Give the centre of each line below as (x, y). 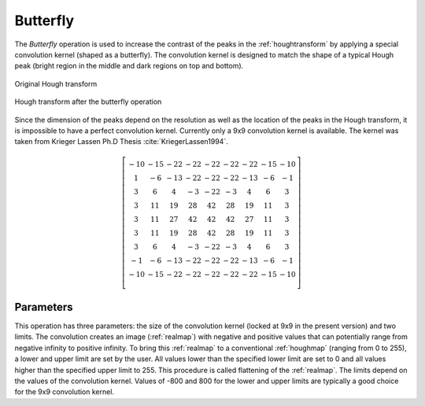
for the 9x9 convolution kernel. (64, 392)
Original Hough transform (56, 83)
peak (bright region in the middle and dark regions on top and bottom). (129, 66)
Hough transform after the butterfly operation (88, 101)
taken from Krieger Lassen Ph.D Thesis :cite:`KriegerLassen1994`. (121, 142)
